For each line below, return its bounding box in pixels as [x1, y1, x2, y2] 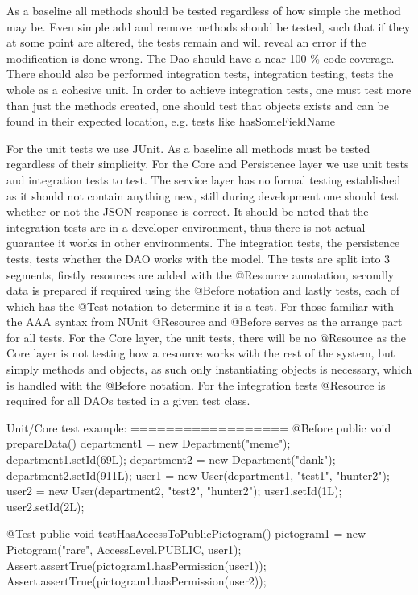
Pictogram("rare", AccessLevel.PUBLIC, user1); [6, 541, 242, 557]
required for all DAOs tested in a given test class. [6, 392, 250, 409]
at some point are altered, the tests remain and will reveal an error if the [6, 34, 366, 51]
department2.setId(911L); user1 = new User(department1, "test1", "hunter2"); [6, 466, 390, 483]
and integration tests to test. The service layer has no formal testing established [6, 171, 401, 188]
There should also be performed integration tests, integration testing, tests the [6, 65, 394, 82]
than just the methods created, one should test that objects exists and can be [6, 97, 390, 114]
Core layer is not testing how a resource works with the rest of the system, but [6, 345, 395, 362]
